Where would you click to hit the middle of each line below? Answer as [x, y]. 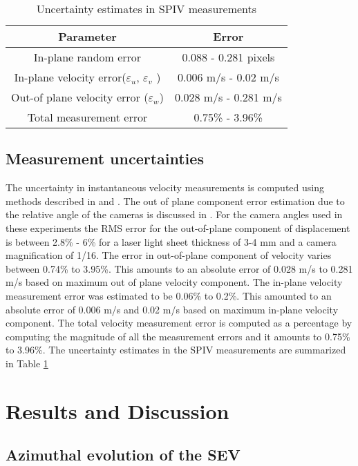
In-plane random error [87, 57]
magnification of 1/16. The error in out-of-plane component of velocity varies [169, 255]
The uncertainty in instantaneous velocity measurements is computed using [165, 187]
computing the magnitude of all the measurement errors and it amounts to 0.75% [178, 336]
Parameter [87, 36]
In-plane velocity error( [70, 77]
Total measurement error [87, 117]
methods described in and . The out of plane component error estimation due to [175, 201]
